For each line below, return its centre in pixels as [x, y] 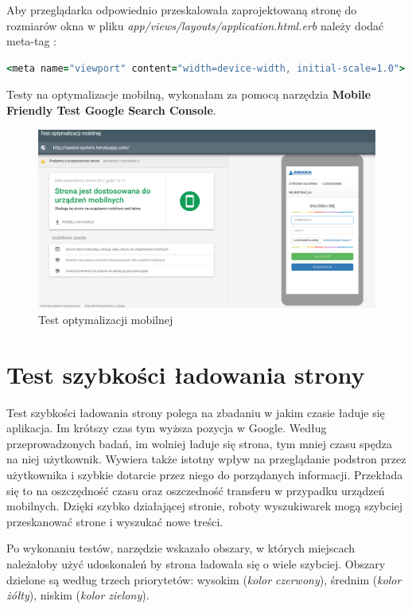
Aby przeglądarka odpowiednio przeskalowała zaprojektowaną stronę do [182, 10]
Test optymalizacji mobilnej [106, 319]
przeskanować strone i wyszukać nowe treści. [115, 521]
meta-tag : [32, 41]
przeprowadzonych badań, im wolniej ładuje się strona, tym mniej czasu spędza [199, 443]
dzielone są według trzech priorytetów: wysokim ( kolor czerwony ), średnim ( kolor [204, 579]
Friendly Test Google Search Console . [111, 109]
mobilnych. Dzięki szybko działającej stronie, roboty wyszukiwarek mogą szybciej [205, 506]
